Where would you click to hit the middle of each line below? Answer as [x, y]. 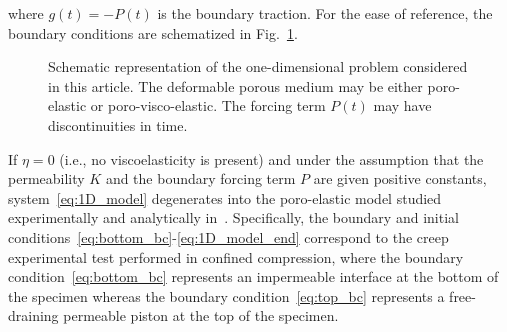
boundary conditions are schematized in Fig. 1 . [153, 32]
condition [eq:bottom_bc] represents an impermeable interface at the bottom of [253, 276]
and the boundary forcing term [200, 178]
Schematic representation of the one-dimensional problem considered [258, 66]
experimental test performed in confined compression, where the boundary [236, 256]
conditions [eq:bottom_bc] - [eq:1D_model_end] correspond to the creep [228, 236]
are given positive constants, [400, 178]
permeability [46, 178]
